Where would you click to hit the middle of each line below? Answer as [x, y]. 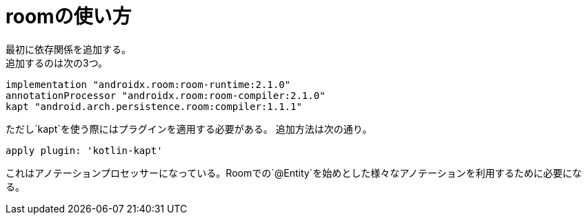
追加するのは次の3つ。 [57, 63]
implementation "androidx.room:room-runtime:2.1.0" [148, 84]
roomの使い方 [69, 16]
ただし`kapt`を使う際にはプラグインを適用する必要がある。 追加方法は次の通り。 [189, 129]
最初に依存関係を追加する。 [68, 49]
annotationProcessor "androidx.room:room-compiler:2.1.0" [166, 95]
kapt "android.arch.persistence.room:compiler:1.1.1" [154, 106]
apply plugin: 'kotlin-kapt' [84, 150]
